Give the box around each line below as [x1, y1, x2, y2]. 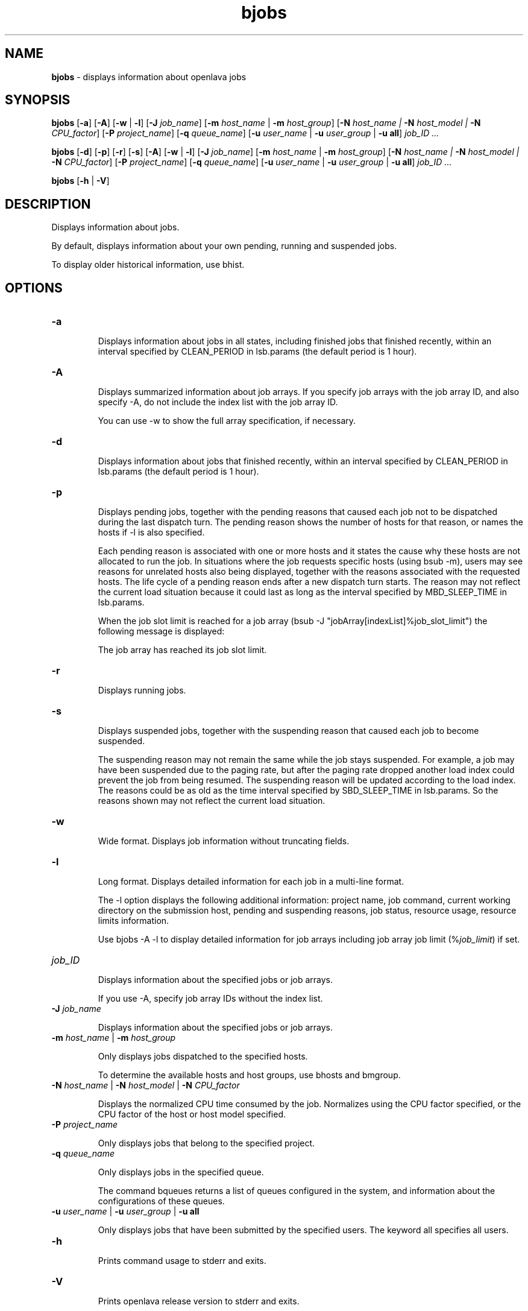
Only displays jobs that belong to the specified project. [98, 1138, 315, 1149]
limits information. [98, 915, 169, 926]
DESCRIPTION [5, 196, 91, 212]
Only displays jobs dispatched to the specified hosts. [98, 1051, 308, 1062]
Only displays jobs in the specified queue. [98, 1167, 264, 1178]
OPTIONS [5, 280, 63, 295]
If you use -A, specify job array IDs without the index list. [98, 993, 323, 1004]
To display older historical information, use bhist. [51, 259, 245, 270]
